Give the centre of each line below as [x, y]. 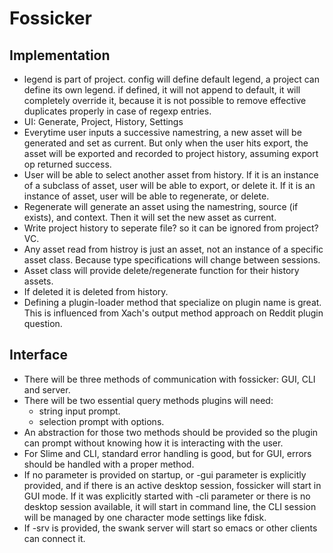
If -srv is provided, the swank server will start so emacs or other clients [170, 528]
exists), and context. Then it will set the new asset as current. [150, 217]
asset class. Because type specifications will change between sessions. [172, 260]
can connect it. [54, 538]
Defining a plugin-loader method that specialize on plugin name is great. [172, 302]
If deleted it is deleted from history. [96, 291]
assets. [38, 281]
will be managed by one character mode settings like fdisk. [145, 517]
